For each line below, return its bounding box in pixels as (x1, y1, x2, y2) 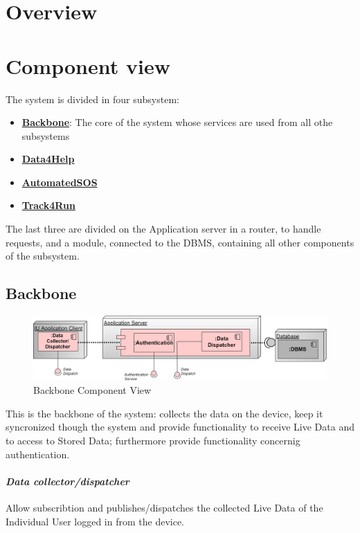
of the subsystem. (6, 249, 80, 263)
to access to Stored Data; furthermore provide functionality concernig (6, 433, 300, 447)
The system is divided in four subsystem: (6, 91, 179, 106)
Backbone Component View (33, 383, 152, 397)
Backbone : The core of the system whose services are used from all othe (21, 115, 333, 129)
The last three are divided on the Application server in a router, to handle (6, 222, 321, 236)
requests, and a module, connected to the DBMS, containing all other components (6, 235, 354, 249)
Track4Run (21, 198, 75, 213)
